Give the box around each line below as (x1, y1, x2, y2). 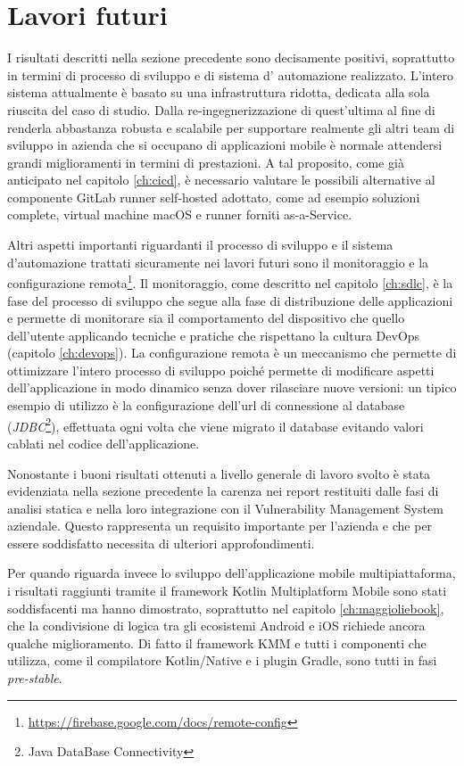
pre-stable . (7, 669, 62, 688)
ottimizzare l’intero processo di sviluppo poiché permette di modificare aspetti (7, 360, 435, 379)
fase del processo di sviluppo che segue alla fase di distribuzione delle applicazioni (7, 291, 453, 309)
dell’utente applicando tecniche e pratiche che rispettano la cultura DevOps (7, 325, 420, 344)
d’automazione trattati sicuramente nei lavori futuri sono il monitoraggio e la (7, 252, 429, 271)
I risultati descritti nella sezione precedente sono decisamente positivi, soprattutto (7, 48, 455, 67)
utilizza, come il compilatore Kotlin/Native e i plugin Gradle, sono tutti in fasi (7, 651, 437, 670)
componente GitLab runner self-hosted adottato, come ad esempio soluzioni (7, 187, 420, 206)
